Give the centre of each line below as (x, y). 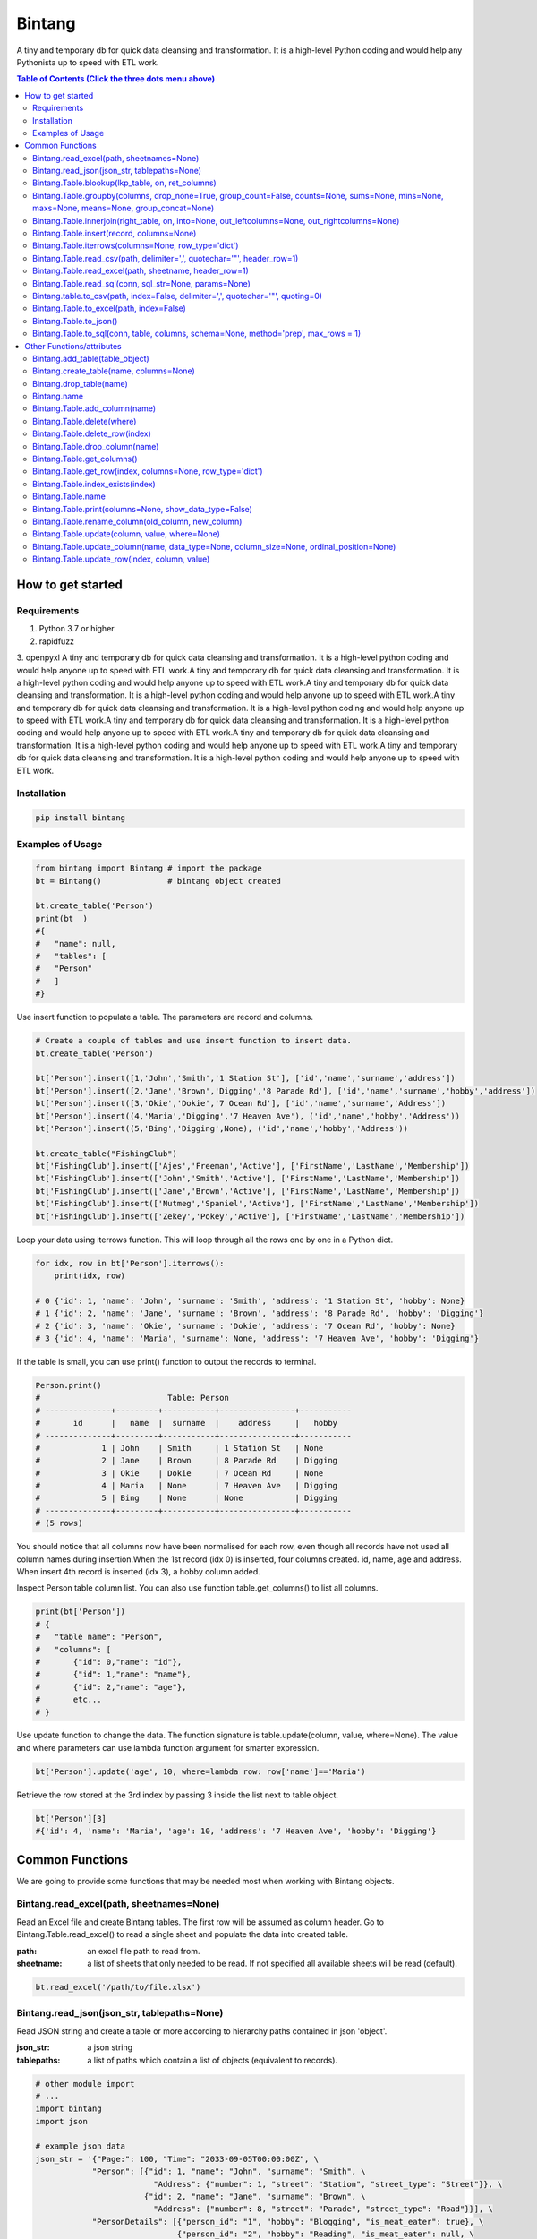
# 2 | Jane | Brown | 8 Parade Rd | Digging (187, 1461)
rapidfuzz (57, 641)
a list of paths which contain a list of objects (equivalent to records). (213, 2060)
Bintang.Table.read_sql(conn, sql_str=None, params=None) (141, 283)
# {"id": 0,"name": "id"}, (109, 1662)
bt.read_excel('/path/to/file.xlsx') (118, 1987)
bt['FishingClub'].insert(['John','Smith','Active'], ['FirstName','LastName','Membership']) (248, 1179)
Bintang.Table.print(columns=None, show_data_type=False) (142, 509)
